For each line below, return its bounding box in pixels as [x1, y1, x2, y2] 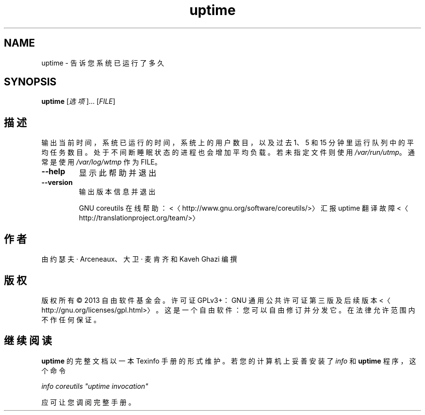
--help [41, 166, 65, 177]
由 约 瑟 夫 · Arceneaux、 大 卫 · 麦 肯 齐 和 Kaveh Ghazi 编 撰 [41, 255, 237, 264]
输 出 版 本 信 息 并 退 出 [79, 187, 156, 196]
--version [41, 178, 73, 187]
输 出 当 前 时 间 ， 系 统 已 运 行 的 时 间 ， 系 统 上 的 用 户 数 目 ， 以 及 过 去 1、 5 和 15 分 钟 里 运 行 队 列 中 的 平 [41, 138, 414, 147]
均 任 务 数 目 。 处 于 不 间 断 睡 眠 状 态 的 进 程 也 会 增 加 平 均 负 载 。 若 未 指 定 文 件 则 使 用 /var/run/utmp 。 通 [41, 148, 415, 157]
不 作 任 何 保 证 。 [41, 315, 101, 324]
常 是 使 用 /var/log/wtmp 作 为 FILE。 [41, 158, 162, 166]
